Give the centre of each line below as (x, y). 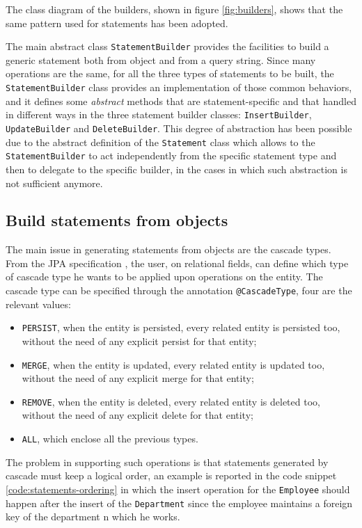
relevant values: (38, 304)
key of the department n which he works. (93, 517)
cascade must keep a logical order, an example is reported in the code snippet (171, 475)
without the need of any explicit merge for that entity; (138, 378)
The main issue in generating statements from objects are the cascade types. (168, 249)
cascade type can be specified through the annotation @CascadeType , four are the (179, 290)
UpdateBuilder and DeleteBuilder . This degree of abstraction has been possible (179, 128)
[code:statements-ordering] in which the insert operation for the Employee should (178, 489)
